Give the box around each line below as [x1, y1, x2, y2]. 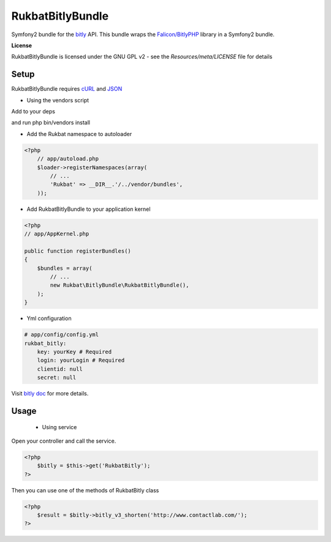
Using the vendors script [26, 96, 89, 104]
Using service [42, 423, 77, 430]
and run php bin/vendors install [11, 119, 90, 126]
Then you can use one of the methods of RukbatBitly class [11, 486, 159, 494]
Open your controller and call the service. [11, 437, 116, 445]
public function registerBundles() [24, 247, 131, 254]
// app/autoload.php [37, 155, 99, 162]
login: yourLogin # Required [37, 357, 125, 364]
